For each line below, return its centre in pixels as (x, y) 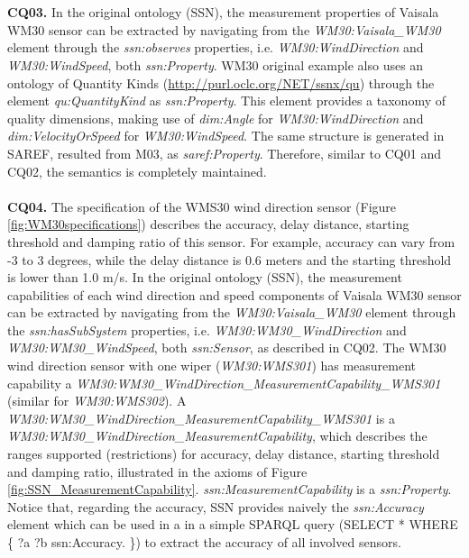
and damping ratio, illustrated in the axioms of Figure (157, 471)
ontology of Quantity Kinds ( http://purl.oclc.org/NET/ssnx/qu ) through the (221, 82)
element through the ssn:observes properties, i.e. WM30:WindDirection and (216, 47)
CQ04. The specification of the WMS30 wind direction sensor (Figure (202, 206)
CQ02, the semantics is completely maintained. (137, 171)
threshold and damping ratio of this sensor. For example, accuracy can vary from (231, 241)
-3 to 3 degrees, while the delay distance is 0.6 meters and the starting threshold (230, 259)
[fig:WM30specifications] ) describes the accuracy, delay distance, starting (208, 224)
